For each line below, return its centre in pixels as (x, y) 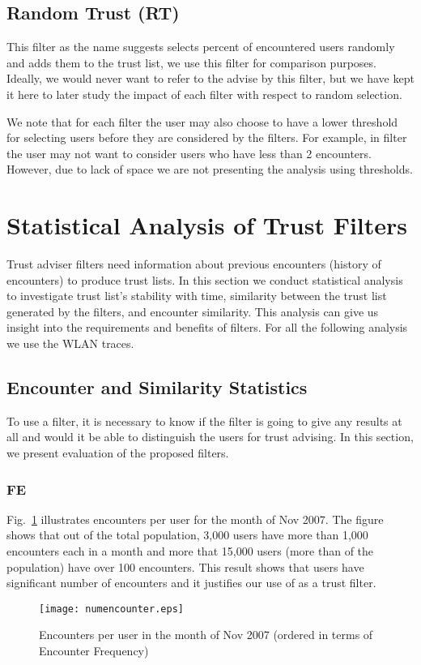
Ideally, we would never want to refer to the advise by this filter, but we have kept (210, 78)
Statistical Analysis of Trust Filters (207, 225)
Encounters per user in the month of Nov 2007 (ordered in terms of (206, 635)
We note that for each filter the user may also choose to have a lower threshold (202, 121)
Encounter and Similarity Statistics (157, 387)
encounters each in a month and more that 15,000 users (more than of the (190, 551)
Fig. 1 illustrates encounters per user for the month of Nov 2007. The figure (195, 519)
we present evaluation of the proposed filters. (118, 453)
